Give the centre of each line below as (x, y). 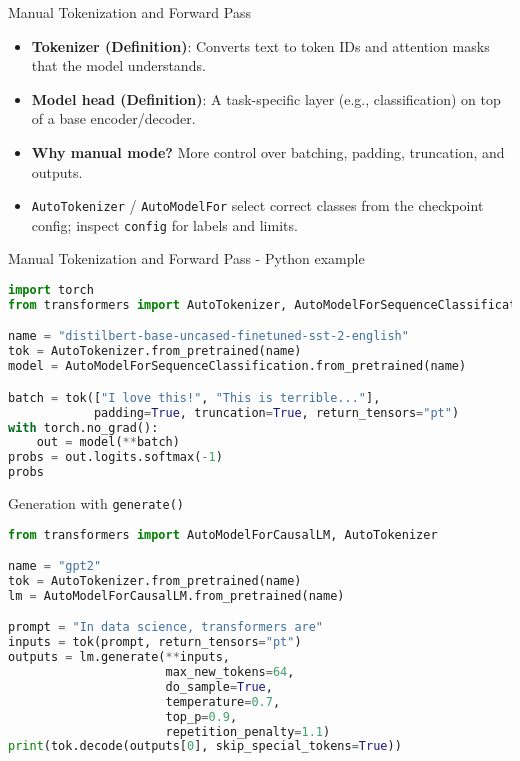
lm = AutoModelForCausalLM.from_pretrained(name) (176, 595)
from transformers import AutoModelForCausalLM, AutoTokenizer (223, 534)
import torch (51, 290)
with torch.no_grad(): (83, 427)
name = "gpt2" (55, 566)
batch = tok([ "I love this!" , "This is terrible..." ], (194, 397)
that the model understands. (118, 65)
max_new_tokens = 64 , (230, 672)
